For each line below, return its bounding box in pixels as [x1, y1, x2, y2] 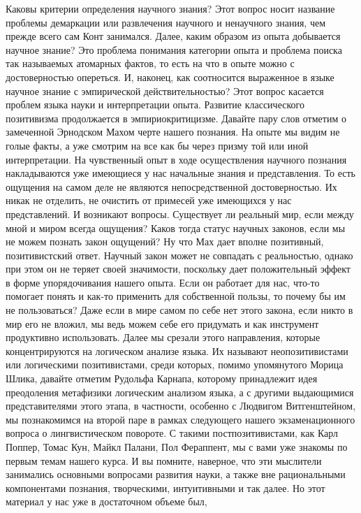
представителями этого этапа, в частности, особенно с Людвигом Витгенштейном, [6, 398, 356, 413]
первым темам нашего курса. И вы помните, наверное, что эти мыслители [6, 453, 322, 468]
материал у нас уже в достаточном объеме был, [6, 494, 207, 509]
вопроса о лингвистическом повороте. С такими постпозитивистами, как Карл [6, 426, 339, 440]
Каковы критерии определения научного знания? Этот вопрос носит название [6, 1, 335, 15]
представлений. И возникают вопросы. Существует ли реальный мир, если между [6, 206, 354, 221]
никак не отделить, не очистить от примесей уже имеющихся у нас [6, 193, 292, 208]
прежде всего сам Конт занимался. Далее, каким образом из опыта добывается [6, 29, 341, 43]
